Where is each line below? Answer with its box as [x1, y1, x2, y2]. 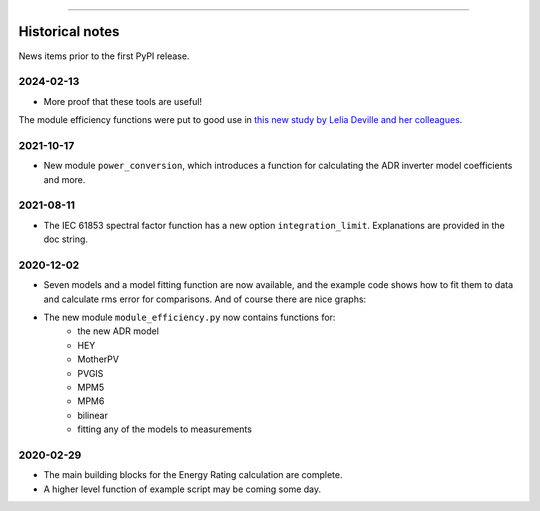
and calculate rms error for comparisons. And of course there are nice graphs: [43, 293, 367, 305]
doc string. [43, 233, 89, 245]
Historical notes [18, 23, 120, 40]
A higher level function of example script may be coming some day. [43, 483, 322, 495]
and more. [43, 173, 86, 185]
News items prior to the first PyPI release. [18, 50, 190, 62]
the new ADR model [77, 325, 160, 337]
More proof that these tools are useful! [43, 95, 203, 107]
